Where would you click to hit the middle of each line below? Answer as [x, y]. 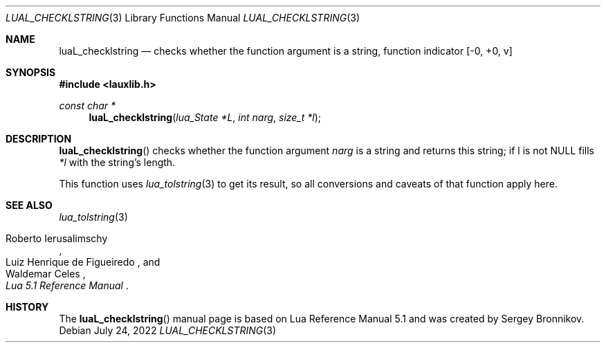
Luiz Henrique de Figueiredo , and [83, 262]
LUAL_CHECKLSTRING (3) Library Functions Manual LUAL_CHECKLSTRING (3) [183, 18]
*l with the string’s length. [117, 162]
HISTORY [27, 307]
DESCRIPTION [39, 139]
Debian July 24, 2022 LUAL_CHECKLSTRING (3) [168, 330]
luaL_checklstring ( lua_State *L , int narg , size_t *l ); [205, 117]
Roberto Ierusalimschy [57, 238]
